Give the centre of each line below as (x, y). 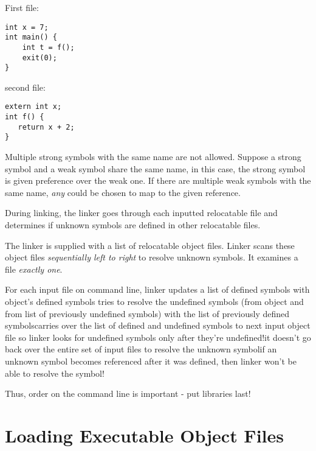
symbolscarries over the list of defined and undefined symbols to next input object (158, 325)
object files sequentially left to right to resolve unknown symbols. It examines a (152, 257)
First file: (22, 7)
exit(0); (39, 58)
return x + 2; (46, 127)
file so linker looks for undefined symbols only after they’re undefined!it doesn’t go (158, 337)
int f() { (25, 117)
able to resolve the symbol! (55, 373)
